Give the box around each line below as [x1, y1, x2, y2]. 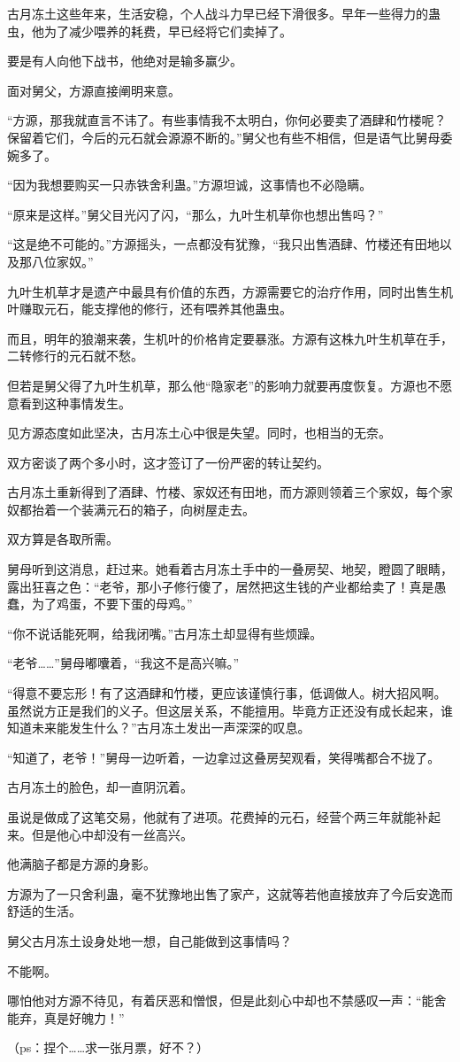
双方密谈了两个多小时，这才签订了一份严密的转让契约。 [7, 453, 329, 471]
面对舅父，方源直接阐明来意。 [7, 81, 180, 99]
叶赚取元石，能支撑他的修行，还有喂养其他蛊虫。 [7, 299, 292, 318]
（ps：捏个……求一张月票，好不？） [7, 1038, 210, 1057]
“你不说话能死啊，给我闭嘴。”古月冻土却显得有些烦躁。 [7, 624, 323, 642]
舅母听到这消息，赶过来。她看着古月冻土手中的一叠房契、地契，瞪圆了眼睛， [7, 560, 453, 578]
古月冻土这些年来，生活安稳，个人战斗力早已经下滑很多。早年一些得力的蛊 [7, 4, 441, 22]
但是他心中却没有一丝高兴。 [31, 825, 193, 843]
